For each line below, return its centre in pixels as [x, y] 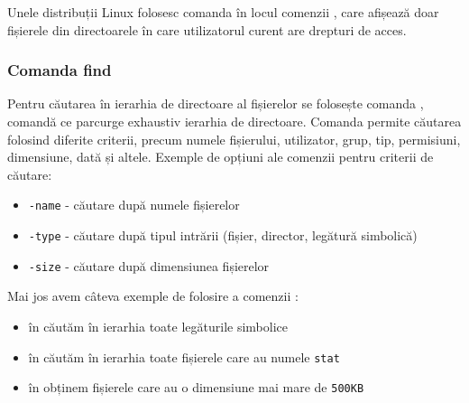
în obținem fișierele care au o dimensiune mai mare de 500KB [196, 387]
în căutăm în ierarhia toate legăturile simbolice [158, 326]
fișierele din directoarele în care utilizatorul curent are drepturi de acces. [207, 29]
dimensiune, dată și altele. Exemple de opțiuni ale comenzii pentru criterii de [221, 157]
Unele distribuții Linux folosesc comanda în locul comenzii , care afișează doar [223, 12]
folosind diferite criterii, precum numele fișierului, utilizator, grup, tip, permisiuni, [234, 139]
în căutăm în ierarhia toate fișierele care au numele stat [184, 356]
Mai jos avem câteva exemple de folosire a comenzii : [153, 296]
